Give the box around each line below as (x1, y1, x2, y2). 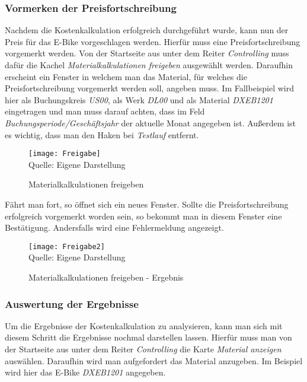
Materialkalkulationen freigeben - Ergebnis (28, 271, 184, 284)
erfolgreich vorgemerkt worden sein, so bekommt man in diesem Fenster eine (5, 209, 282, 222)
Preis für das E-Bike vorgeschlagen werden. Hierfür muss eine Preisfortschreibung (5, 35, 300, 47)
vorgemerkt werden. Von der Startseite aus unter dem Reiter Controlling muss (5, 47, 289, 59)
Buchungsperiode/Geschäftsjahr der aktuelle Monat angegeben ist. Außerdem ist (5, 116, 296, 129)
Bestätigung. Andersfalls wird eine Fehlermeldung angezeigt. (5, 221, 224, 234)
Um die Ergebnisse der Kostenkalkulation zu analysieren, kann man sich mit (5, 319, 283, 332)
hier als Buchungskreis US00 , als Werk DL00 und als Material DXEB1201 (5, 93, 273, 106)
